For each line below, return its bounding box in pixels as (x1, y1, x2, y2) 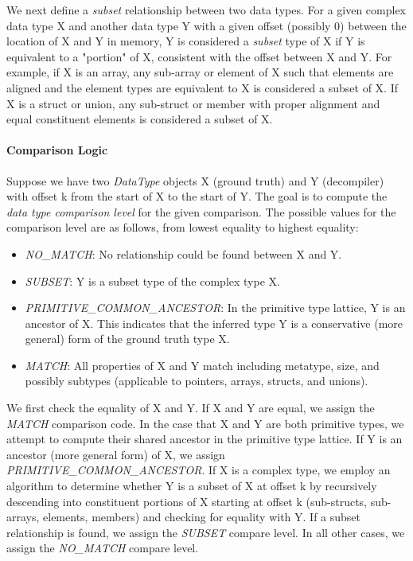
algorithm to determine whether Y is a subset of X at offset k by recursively (6, 477, 377, 494)
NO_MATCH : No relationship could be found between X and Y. (25, 245, 342, 262)
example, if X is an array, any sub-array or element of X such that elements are (6, 64, 394, 80)
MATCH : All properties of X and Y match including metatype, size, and (25, 356, 380, 373)
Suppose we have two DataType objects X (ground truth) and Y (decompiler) (6, 172, 384, 189)
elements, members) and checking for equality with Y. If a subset (43, 508, 361, 525)
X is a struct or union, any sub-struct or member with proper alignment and (6, 95, 380, 111)
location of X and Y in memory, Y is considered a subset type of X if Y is (6, 33, 365, 49)
